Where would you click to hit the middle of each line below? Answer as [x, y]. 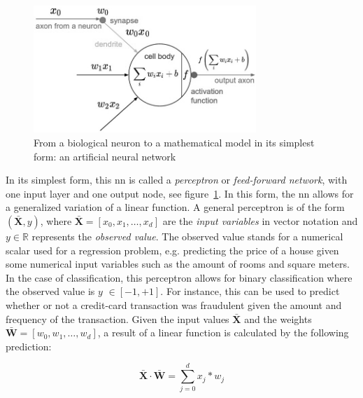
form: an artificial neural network [105, 156]
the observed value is [50, 291]
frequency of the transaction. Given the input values [118, 318]
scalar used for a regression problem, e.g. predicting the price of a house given [172, 250]
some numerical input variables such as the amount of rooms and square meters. [178, 264]
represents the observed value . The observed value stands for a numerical [187, 236]
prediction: [29, 346]
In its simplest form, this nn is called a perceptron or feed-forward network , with [177, 180]
